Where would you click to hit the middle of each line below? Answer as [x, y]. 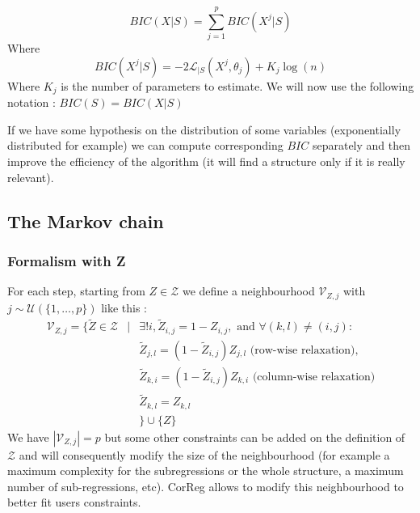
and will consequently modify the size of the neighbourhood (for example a [204, 454]
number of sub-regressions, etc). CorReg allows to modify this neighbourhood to [206, 486]
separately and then [361, 145]
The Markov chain [86, 220]
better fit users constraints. [74, 502]
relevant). [31, 177]
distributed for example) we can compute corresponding [145, 145]
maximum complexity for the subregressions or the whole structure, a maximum [206, 471]
